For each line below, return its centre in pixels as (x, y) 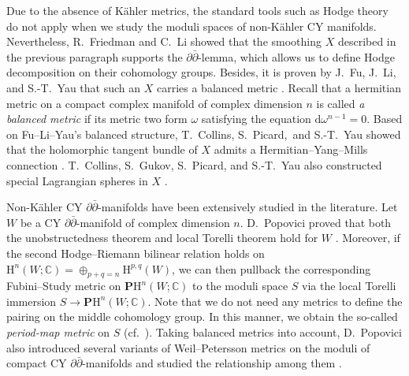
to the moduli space (240, 286)
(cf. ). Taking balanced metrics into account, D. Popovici (263, 332)
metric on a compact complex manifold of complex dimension (154, 103)
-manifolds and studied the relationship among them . (212, 363)
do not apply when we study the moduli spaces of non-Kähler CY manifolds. (191, 26)
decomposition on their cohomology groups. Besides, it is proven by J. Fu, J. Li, (201, 72)
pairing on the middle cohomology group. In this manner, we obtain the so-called (202, 316)
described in (367, 41)
